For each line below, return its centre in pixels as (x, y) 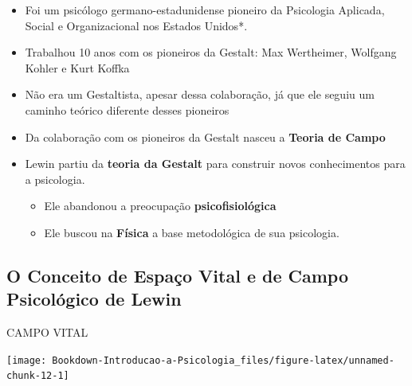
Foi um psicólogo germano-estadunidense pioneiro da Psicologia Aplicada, (205, 10)
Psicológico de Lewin (94, 299)
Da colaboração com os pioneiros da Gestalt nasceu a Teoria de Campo (205, 136)
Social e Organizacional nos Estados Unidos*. (136, 25)
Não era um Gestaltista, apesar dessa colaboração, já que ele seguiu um (200, 94)
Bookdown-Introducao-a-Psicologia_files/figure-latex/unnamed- (223, 360)
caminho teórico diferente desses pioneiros (127, 109)
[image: (27, 360)
